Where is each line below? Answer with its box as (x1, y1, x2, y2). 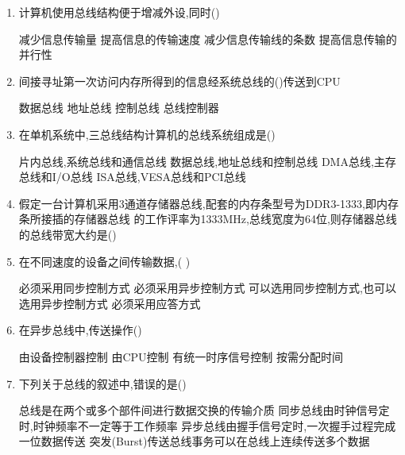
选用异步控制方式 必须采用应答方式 (18, 295, 201, 311)
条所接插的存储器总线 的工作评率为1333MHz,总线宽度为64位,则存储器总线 (18, 210, 397, 227)
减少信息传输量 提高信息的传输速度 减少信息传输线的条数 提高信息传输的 (18, 30, 397, 47)
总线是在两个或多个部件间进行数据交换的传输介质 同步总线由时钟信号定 (18, 402, 390, 418)
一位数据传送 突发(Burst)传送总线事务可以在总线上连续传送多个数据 (18, 433, 370, 449)
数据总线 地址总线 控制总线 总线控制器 (18, 99, 219, 116)
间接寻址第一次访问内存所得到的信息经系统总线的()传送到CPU (18, 72, 341, 89)
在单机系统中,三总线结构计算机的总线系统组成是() (18, 125, 276, 142)
